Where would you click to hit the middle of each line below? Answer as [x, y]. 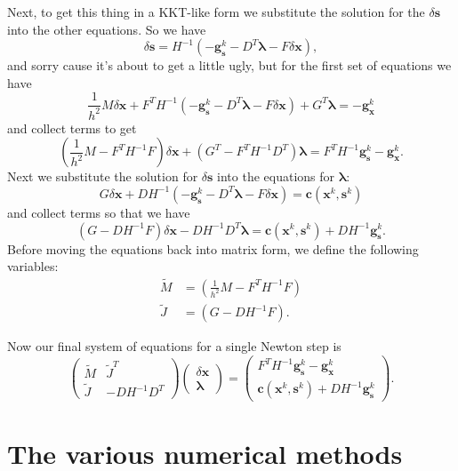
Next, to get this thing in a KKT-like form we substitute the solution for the [216, 12]
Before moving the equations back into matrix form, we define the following [213, 248]
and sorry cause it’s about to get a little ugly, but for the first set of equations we [229, 65]
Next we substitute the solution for [103, 176]
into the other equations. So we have [107, 29]
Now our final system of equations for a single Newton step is [174, 346]
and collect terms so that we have [99, 212]
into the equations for [276, 176]
